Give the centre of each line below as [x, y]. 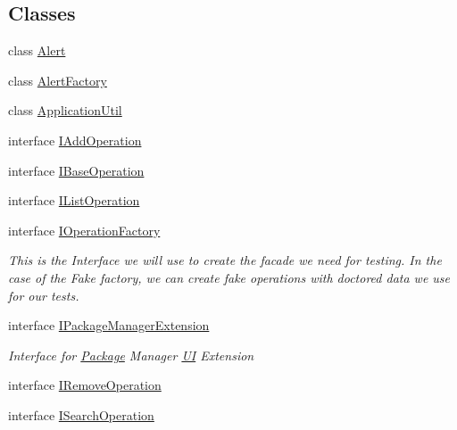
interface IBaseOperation [76, 170]
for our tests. [44, 295]
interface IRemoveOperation [85, 385]
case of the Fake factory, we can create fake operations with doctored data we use [229, 277]
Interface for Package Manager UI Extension [131, 355]
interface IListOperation [74, 200]
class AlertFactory [58, 80]
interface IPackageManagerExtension [109, 325]
